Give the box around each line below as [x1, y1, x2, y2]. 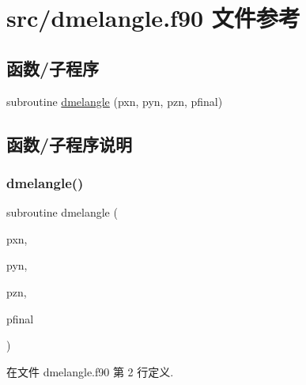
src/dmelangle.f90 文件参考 [6, 2, 300, 34]
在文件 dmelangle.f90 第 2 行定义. [6, 363, 174, 379]
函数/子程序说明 [6, 131, 133, 156]
